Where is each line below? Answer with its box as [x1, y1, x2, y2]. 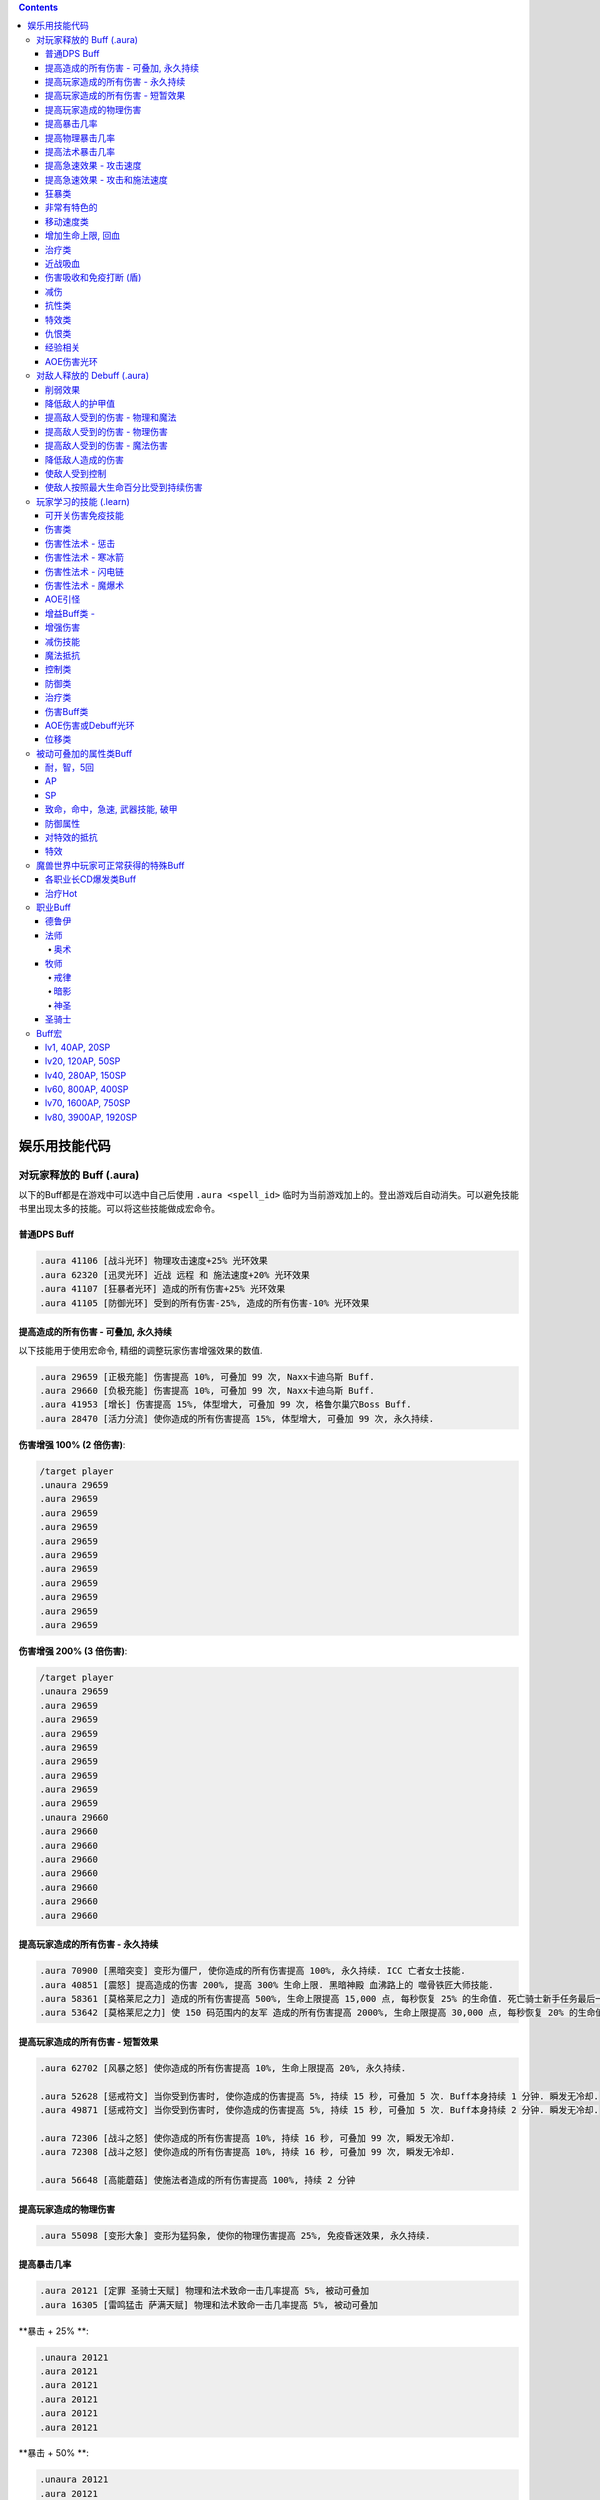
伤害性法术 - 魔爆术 [45, 580, 125, 592]
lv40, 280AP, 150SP [45, 1069, 127, 1081]
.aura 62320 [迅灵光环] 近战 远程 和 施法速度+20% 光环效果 [39, 1269, 310, 1280]
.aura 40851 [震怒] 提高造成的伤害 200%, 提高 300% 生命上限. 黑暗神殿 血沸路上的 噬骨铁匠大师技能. [39, 1979, 494, 1990]
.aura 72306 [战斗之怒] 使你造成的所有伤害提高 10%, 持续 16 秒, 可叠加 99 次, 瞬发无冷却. [39, 2132, 456, 2144]
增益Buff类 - [45, 607, 95, 619]
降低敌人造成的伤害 [45, 453, 124, 465]
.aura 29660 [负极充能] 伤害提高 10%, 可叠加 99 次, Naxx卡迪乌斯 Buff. [39, 1385, 375, 1396]
